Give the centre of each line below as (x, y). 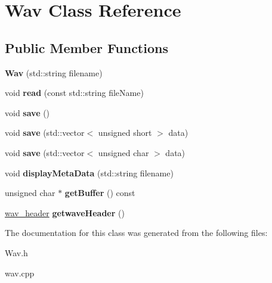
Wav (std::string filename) (54, 72)
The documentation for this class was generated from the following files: (136, 233)
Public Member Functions (86, 47)
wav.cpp (20, 273)
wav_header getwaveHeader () (65, 212)
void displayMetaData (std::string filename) (89, 172)
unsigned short (125, 133)
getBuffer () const (100, 193)
